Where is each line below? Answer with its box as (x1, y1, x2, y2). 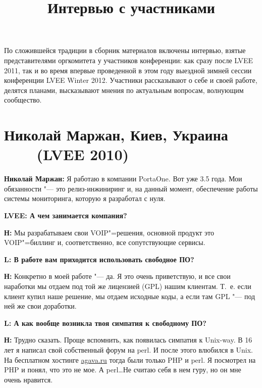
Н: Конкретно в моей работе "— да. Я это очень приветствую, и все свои (4, 271, 231, 281)
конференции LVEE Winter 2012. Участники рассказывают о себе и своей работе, (4, 75, 257, 85)
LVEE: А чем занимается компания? (4, 210, 127, 221)
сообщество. (4, 94, 42, 105)
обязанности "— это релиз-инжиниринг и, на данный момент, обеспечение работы (4, 183, 258, 193)
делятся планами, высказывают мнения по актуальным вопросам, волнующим (4, 84, 244, 95)
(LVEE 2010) (36, 144, 129, 165)
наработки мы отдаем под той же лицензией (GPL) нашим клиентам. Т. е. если (4, 281, 251, 291)
